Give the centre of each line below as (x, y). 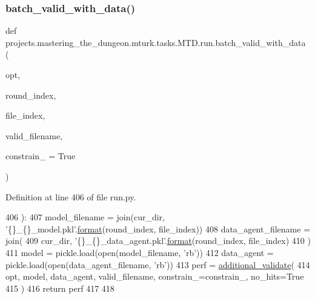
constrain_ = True (41, 156)
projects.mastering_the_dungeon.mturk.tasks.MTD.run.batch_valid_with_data (156, 42)
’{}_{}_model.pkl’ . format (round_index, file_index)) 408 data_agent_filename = (158, 228)
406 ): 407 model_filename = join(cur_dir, (85, 217)
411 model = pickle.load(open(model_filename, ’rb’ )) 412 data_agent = (140, 252)
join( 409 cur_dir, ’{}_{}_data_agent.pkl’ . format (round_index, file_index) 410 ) (158, 241)
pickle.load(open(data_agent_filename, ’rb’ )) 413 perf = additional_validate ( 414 (158, 264)
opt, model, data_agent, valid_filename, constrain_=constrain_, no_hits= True (155, 276)
